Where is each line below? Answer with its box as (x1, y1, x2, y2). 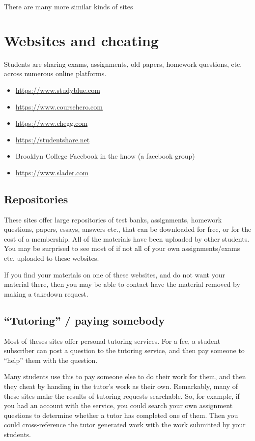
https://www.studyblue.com (15, 84, 100, 95)
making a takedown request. (4, 288, 88, 299)
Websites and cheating (4, 30, 159, 50)
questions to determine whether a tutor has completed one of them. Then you (4, 410, 238, 420)
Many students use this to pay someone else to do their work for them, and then (4, 371, 246, 382)
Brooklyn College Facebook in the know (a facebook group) (15, 151, 195, 161)
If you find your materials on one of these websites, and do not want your (4, 269, 225, 279)
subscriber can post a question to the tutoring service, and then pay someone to (4, 345, 245, 356)
